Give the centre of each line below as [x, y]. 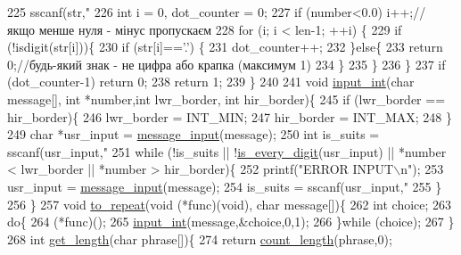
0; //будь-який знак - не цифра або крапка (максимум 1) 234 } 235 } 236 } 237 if [226, 64]
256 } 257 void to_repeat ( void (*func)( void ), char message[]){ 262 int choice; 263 [230, 204]
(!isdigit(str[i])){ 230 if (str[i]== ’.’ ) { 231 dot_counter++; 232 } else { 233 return [225, 47]
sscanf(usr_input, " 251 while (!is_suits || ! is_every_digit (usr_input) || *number [227, 151]
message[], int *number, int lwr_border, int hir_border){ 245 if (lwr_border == [226, 99]
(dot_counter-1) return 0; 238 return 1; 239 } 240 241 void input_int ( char [211, 82]
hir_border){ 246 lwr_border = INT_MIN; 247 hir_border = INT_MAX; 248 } [230, 116]
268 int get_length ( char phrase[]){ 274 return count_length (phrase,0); [200, 239]
